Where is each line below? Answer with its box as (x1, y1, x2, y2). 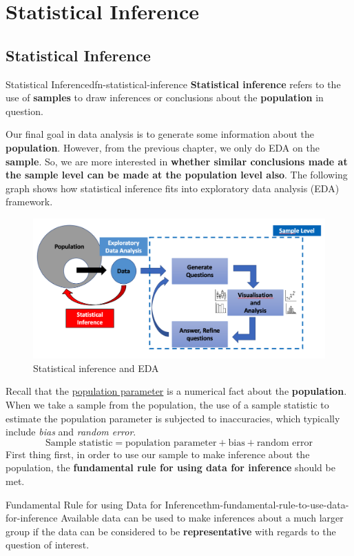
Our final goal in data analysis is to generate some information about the (6, 127, 315, 141)
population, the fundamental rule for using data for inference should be (6, 460, 335, 475)
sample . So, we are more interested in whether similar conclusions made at (6, 154, 348, 168)
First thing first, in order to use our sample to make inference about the (6, 446, 310, 461)
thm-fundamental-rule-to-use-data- (202, 497, 349, 511)
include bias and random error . (6, 424, 136, 439)
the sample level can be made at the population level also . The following (6, 167, 348, 182)
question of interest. (6, 537, 90, 552)
